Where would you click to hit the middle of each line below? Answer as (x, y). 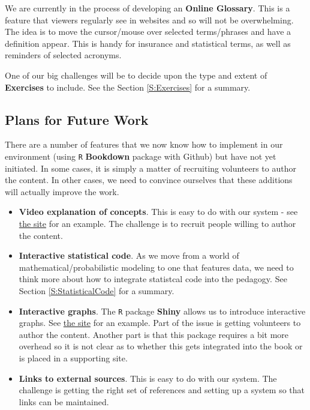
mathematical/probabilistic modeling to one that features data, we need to (156, 267)
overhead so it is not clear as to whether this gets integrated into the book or (161, 346)
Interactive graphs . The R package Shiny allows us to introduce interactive (162, 311)
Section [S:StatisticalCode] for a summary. (97, 290)
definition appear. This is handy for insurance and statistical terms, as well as (148, 43)
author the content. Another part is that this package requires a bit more (154, 334)
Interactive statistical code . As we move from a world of (129, 255)
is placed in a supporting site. (73, 357)
